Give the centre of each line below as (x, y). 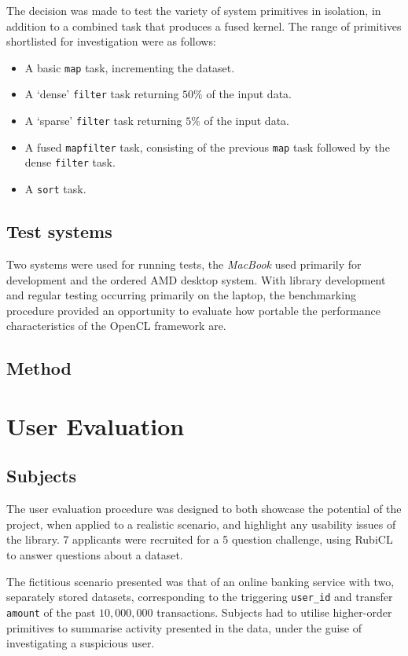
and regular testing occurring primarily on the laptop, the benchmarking (181, 295)
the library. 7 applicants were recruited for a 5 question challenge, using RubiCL (200, 539)
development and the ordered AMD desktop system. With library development (196, 279)
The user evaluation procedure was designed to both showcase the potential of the (204, 509)
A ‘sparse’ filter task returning (103, 121)
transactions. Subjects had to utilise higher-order (274, 612)
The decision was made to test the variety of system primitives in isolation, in (194, 10)
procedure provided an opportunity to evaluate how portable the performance (193, 310)
